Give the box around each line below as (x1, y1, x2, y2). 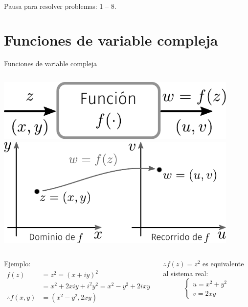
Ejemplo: (4, 258, 31, 269)
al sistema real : (163, 268, 208, 278)
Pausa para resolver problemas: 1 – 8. (4, 1, 116, 11)
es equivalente (203, 258, 244, 269)
